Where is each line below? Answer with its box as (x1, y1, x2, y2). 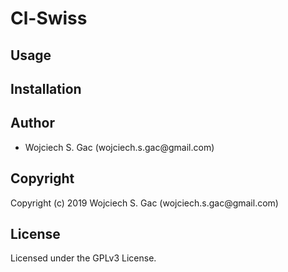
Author (10, 115, 55, 132)
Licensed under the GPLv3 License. (10, 252, 157, 264)
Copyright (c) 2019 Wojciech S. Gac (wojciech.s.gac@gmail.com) (10, 197, 279, 209)
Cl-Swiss (10, 7, 88, 30)
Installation (10, 80, 82, 97)
